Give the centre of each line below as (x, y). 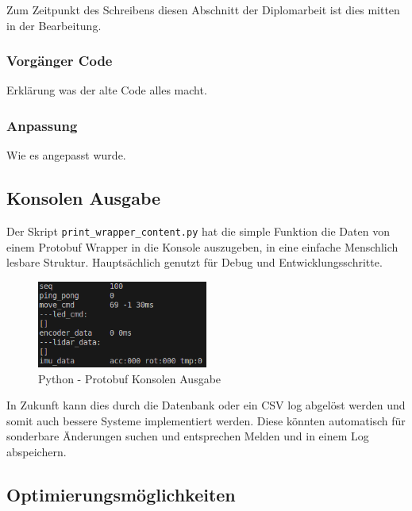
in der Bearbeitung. (54, 25)
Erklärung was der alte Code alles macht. (107, 90)
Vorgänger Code (60, 61)
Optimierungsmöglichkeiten (121, 494)
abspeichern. (37, 451)
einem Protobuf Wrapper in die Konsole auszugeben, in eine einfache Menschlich (202, 246)
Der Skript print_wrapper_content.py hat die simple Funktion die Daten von (198, 231)
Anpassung (42, 125)
